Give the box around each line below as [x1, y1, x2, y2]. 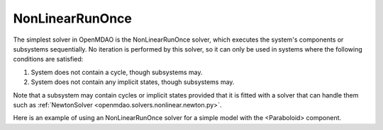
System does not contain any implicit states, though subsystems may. [30, 78, 235, 86]
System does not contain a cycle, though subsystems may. [30, 68, 203, 76]
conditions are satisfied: [13, 55, 84, 64]
